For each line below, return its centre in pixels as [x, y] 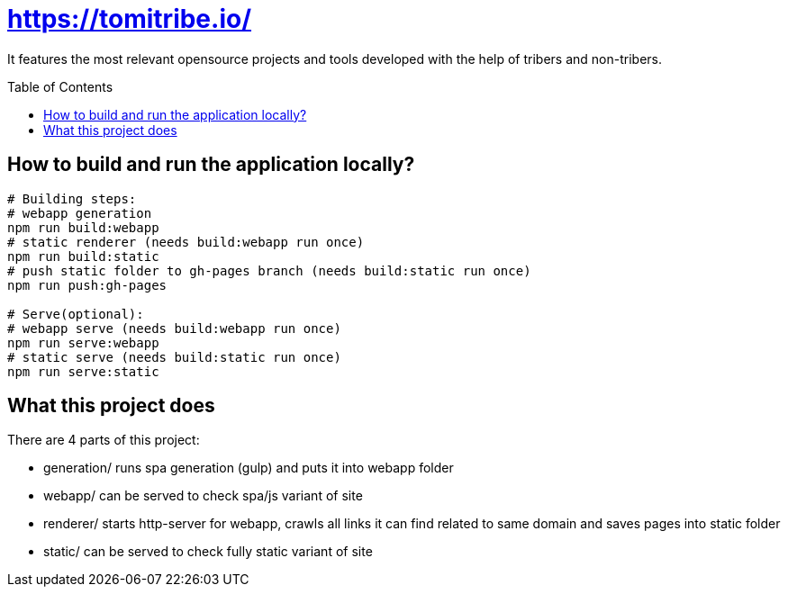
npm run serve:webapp [83, 342]
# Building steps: [72, 198]
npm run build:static [83, 256]
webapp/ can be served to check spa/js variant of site [203, 496]
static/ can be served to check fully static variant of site [208, 552]
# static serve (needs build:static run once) [174, 357]
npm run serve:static [83, 371]
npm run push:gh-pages [87, 285]
